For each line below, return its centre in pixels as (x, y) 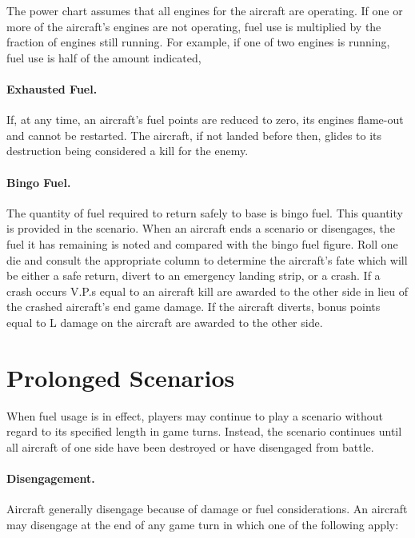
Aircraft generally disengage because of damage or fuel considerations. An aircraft (207, 509)
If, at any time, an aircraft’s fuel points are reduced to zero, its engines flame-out (205, 120)
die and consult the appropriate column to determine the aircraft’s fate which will (207, 259)
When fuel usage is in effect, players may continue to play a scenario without (195, 415)
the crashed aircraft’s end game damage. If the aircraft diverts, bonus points (194, 307)
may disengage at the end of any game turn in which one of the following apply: (203, 524)
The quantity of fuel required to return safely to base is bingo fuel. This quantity (205, 212)
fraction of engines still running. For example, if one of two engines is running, (198, 42)
